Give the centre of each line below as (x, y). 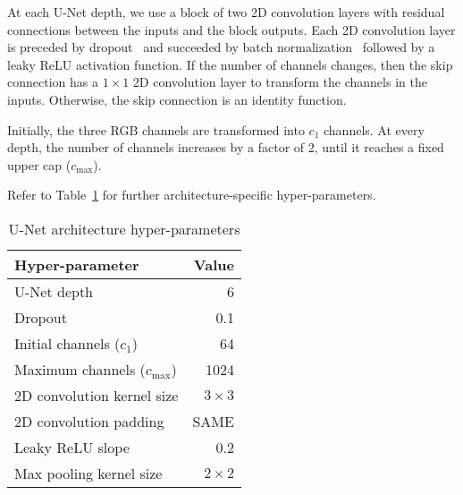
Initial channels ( (67, 343)
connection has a (53, 82)
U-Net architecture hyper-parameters (124, 228)
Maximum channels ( (80, 369)
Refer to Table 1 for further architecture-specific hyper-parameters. (192, 195)
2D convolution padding (89, 421)
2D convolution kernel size (97, 395)
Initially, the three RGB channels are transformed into (156, 129)
